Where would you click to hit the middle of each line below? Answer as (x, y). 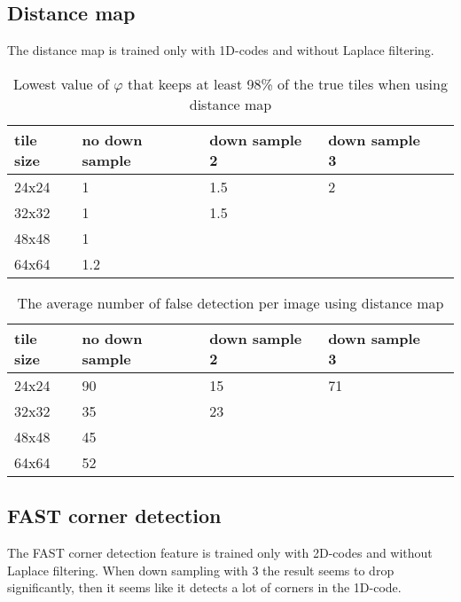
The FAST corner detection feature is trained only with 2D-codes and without (220, 552)
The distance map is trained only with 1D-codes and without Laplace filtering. (221, 50)
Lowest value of (61, 83)
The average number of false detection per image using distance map (230, 302)
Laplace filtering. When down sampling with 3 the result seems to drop (201, 570)
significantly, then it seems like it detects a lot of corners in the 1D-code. (204, 587)
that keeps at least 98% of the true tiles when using (288, 83)
